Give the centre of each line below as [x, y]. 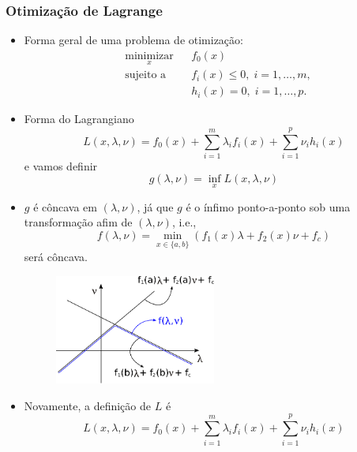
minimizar [149, 56]
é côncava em [65, 206]
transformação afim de [78, 222]
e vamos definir [61, 165]
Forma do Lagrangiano [79, 119]
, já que [155, 206]
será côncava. [56, 257]
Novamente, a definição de [87, 405]
